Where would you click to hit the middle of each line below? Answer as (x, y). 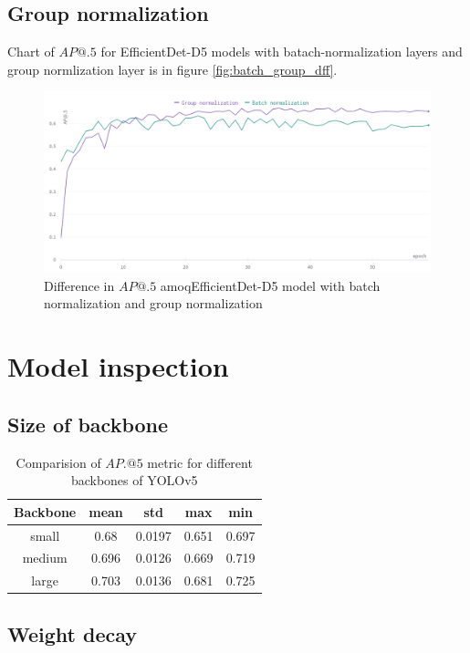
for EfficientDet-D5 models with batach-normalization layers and (282, 52)
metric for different (200, 462)
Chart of (31, 52)
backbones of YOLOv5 (134, 480)
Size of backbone (88, 424)
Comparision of (58, 462)
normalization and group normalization (153, 303)
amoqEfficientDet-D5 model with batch (270, 285)
